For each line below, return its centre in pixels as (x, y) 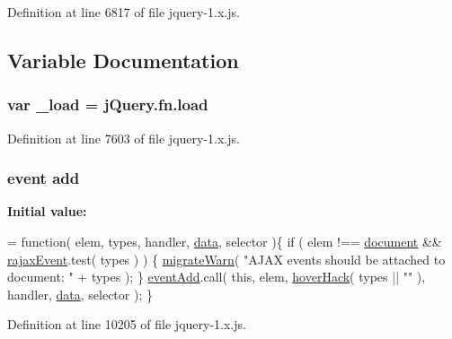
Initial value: (47, 211)
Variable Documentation (123, 60)
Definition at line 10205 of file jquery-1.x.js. (127, 324)
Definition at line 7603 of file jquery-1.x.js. (124, 138)
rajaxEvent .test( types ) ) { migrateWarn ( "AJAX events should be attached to (226, 259)
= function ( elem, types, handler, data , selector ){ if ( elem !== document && (225, 241)
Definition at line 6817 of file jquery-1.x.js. (124, 12)
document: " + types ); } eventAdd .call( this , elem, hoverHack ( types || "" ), (217, 277)
